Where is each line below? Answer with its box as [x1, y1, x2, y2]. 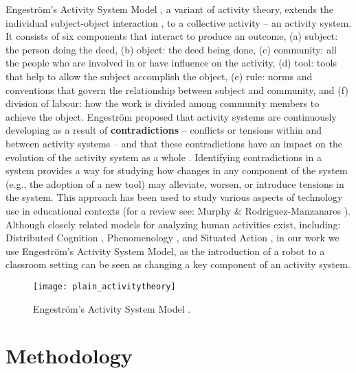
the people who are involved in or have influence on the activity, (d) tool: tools [5, 56, 337, 70]
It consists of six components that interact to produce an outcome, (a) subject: [5, 29, 338, 43]
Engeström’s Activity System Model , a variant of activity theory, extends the [5, 2, 334, 16]
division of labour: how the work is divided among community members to [5, 96, 320, 110]
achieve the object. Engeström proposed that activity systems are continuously [5, 109, 337, 123]
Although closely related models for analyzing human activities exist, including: [5, 217, 341, 231]
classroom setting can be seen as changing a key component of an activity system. [5, 257, 351, 272]
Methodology [5, 341, 133, 370]
